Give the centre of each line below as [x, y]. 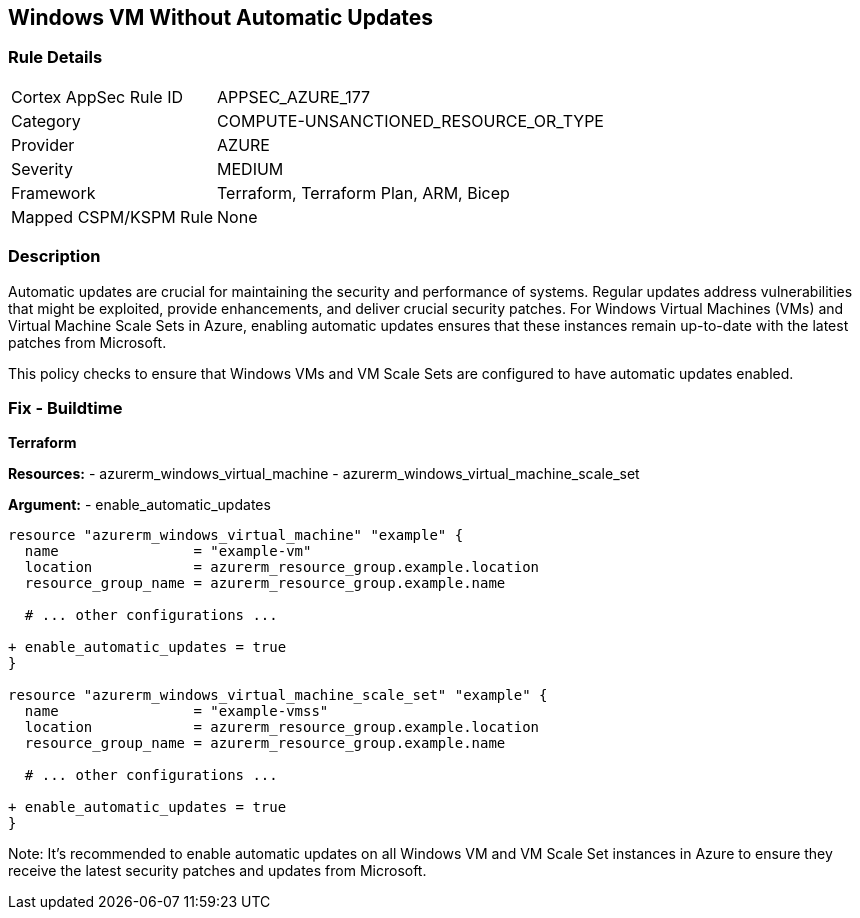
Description [54, 256]
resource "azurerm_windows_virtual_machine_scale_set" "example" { [278, 695]
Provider [43, 144]
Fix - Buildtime [65, 407]
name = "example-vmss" [176, 711]
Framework [53, 192]
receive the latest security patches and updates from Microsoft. [217, 871]
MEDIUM [250, 168]
